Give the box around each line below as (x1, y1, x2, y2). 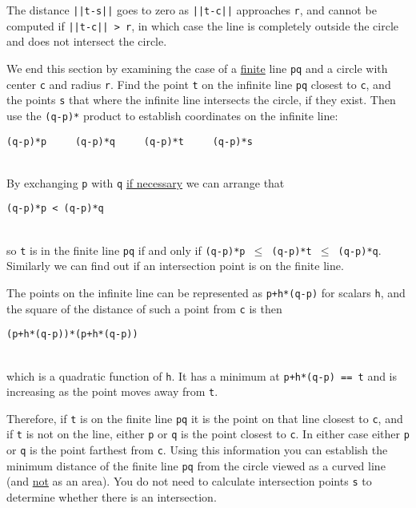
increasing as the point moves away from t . (6, 383, 218, 400)
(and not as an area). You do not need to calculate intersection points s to (6, 473, 372, 490)
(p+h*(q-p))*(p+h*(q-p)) (6, 329, 138, 341)
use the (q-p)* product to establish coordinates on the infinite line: (6, 107, 338, 123)
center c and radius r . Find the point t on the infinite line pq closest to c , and (6, 75, 391, 92)
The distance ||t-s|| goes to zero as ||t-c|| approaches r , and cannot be (6, 2, 377, 18)
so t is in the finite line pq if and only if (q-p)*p (6, 241, 246, 258)
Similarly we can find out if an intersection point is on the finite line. (6, 257, 344, 274)
